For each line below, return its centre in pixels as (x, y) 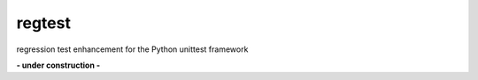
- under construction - (58, 65)
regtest (43, 23)
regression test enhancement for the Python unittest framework (132, 49)
